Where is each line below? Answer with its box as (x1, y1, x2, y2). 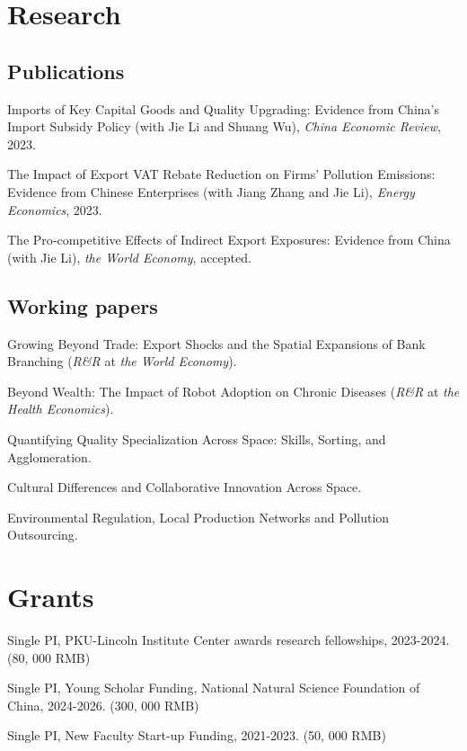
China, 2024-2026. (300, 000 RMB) (7, 695, 199, 714)
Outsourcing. (7, 525, 78, 544)
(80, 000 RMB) (7, 648, 91, 666)
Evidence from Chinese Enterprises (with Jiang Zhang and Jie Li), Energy (7, 182, 415, 201)
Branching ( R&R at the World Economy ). (7, 352, 237, 371)
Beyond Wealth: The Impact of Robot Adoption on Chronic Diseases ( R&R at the (7, 381, 460, 400)
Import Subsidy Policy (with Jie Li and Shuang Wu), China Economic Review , (7, 117, 441, 136)
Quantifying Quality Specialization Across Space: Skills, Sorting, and (7, 429, 386, 448)
